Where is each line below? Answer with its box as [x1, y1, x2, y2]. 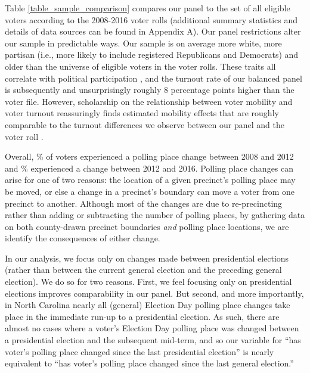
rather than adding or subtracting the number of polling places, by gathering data [5, 209, 305, 221]
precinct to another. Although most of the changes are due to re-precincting [5, 197, 283, 209]
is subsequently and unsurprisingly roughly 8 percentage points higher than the [5, 83, 294, 96]
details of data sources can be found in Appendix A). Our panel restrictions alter [5, 25, 301, 38]
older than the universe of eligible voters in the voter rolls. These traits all [5, 60, 276, 72]
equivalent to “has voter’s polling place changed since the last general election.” [5, 357, 294, 369]
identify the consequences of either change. [5, 232, 160, 244]
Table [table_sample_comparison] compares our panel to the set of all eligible [5, 2, 290, 14]
